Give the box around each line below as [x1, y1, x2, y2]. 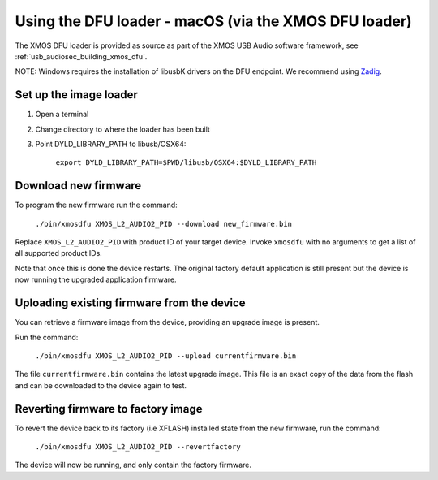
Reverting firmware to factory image [15, 402, 203, 416]
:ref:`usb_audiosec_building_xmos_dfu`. [15, 51, 148, 61]
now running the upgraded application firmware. [15, 275, 178, 284]
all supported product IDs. [15, 249, 103, 258]
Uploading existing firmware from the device [15, 296, 247, 310]
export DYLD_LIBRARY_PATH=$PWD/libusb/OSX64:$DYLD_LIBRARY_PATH [55, 158, 317, 167]
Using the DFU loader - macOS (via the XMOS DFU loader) [15, 12, 413, 30]
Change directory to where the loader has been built [35, 124, 211, 134]
